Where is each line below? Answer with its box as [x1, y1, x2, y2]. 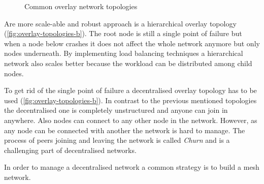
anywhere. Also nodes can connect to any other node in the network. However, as [4, 114, 257, 125]
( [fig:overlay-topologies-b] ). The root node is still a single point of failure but [4, 28, 242, 39]
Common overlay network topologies [24, 1, 138, 11]
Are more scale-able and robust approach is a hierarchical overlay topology [4, 18, 237, 28]
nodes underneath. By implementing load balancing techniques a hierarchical [4, 48, 243, 58]
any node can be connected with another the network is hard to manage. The [4, 125, 245, 135]
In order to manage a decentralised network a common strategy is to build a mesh [4, 162, 259, 172]
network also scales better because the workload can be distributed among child [4, 57, 252, 68]
